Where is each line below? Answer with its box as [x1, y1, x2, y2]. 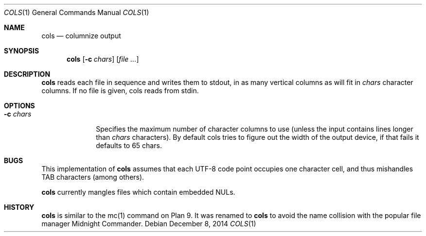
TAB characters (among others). [41, 173, 144, 181]
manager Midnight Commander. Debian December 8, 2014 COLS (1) [41, 219, 256, 228]
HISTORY [4, 203, 35, 211]
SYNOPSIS [4, 47, 39, 55]
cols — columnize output [41, 32, 121, 40]
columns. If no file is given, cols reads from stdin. [41, 86, 199, 95]
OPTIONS [4, 101, 35, 110]
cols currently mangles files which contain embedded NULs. [41, 188, 235, 196]
